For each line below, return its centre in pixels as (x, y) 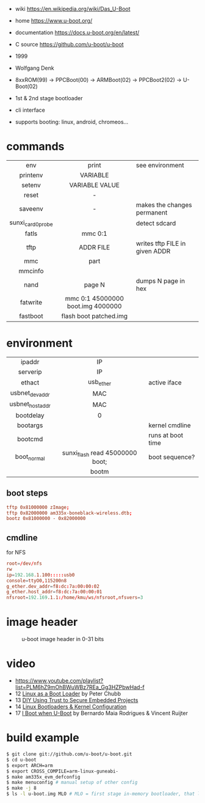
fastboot (31, 316)
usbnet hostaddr (30, 405)
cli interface (30, 110)
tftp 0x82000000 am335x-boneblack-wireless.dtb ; (69, 513)
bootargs (30, 425)
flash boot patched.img (95, 316)
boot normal (30, 457)
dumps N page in (160, 281)
